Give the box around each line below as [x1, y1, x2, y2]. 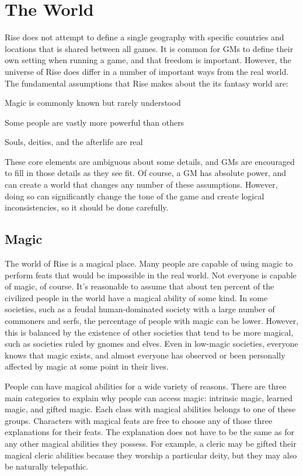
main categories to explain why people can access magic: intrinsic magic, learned [5, 391, 293, 403]
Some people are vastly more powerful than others [5, 116, 184, 128]
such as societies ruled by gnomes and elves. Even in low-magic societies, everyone [5, 337, 298, 350]
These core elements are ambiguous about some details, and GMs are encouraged [5, 155, 295, 167]
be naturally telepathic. [5, 460, 89, 472]
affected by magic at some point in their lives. [5, 360, 169, 372]
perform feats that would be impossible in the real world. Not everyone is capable [5, 268, 297, 281]
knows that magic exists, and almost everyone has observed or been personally [5, 349, 285, 361]
